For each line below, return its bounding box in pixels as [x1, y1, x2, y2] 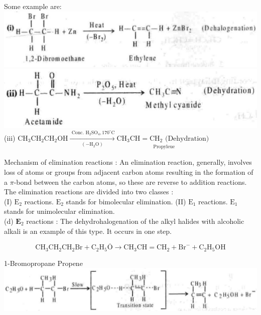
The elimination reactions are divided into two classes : [4, 186, 174, 197]
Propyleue [153, 144, 175, 149]
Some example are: [4, 1, 62, 11]
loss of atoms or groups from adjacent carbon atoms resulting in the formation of [4, 166, 253, 177]
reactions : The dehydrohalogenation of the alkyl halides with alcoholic [26, 215, 244, 226]
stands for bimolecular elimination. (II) [66, 196, 186, 206]
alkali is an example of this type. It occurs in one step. [4, 225, 172, 236]
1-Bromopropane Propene [4, 257, 83, 268]
